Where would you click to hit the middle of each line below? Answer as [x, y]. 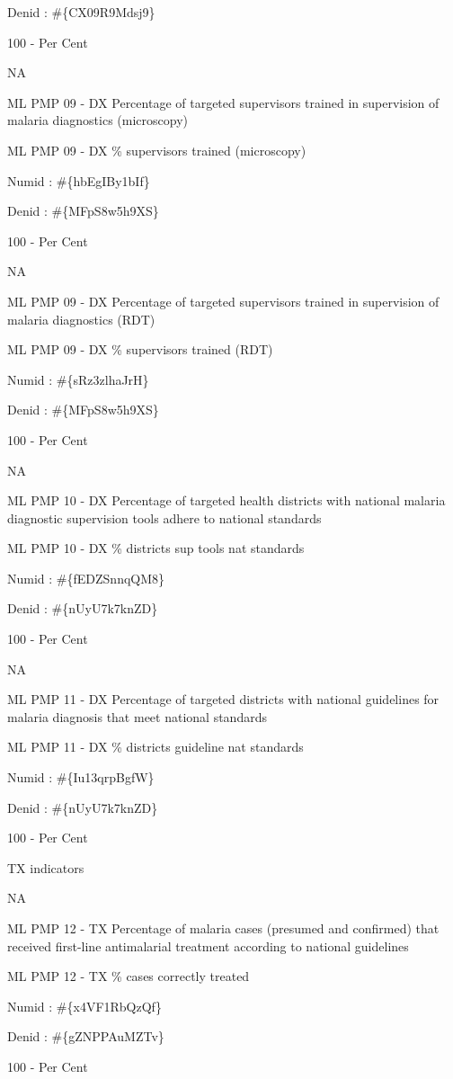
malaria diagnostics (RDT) [81, 319]
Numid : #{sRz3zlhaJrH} [78, 379]
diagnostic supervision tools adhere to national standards [164, 517]
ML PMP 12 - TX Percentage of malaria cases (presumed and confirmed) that [223, 928]
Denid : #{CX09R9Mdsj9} [81, 12]
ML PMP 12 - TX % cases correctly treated [129, 976]
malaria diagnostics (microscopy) [98, 120]
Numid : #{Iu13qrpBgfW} [81, 777]
